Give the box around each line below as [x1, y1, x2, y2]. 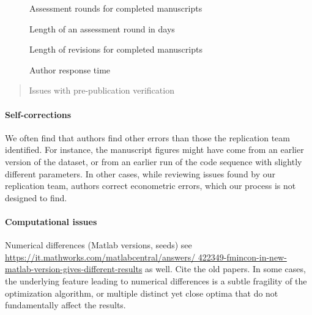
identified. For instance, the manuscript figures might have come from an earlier [5, 143, 304, 156]
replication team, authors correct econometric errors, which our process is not [5, 179, 296, 192]
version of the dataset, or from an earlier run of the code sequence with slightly [5, 155, 302, 168]
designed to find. [5, 191, 67, 204]
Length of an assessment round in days [29, 22, 175, 35]
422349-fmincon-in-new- [198, 250, 287, 263]
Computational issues [5, 215, 97, 228]
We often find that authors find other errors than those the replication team [5, 131, 291, 144]
